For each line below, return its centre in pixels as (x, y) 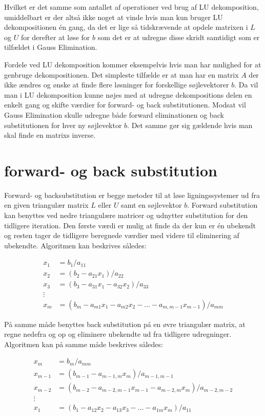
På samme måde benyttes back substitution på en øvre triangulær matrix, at (125, 324)
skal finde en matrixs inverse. (50, 135)
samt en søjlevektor (151, 205)
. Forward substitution (222, 205)
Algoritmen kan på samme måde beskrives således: (84, 344)
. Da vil (246, 85)
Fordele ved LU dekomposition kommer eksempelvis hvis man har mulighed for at (133, 64)
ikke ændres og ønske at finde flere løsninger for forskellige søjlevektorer (117, 85)
